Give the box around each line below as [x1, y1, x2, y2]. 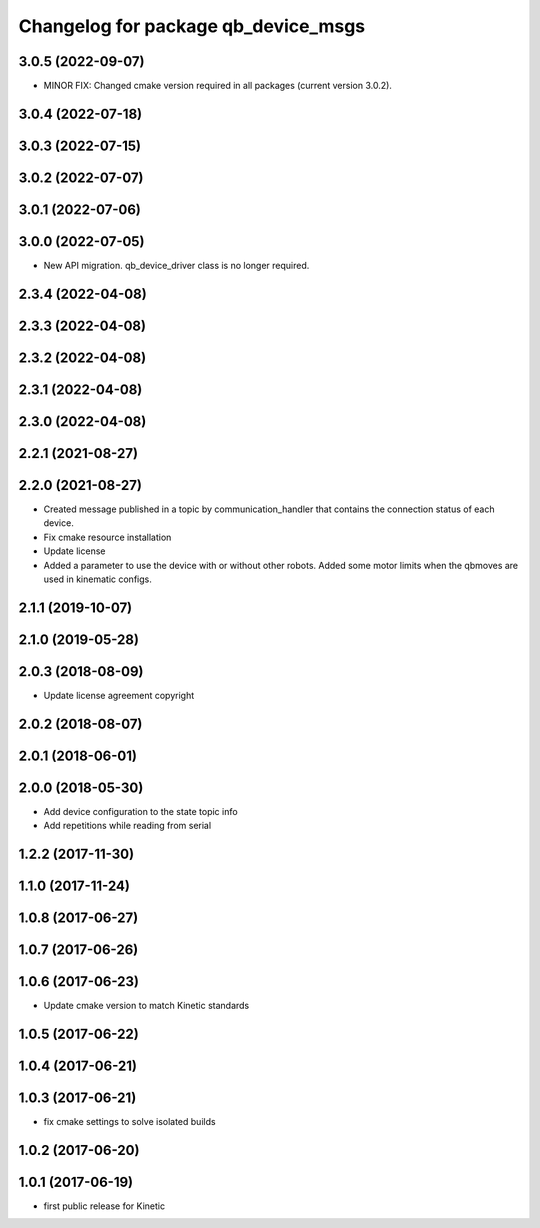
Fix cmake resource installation [43, 531, 172, 543]
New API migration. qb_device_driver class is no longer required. [43, 260, 310, 272]
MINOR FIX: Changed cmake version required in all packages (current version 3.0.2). [43, 80, 392, 92]
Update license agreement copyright [43, 689, 195, 701]
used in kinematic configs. [43, 573, 152, 585]
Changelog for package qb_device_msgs [18, 15, 366, 37]
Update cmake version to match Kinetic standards [43, 1000, 250, 1012]
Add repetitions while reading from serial [43, 820, 212, 832]
